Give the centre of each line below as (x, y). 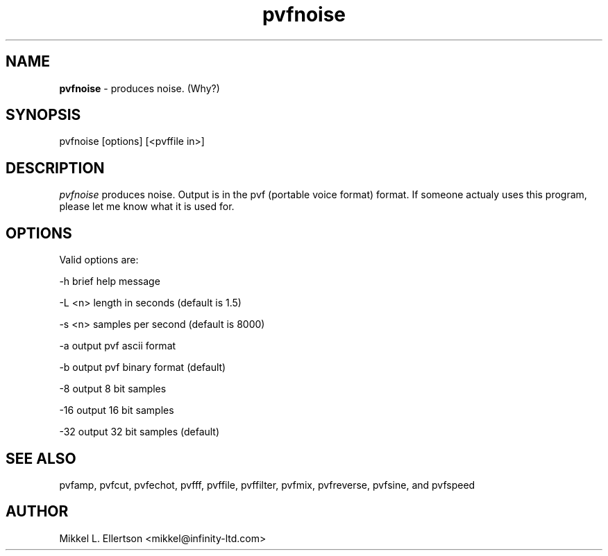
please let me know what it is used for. (147, 207)
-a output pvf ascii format (118, 346)
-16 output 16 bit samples (117, 410)
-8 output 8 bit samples (113, 389)
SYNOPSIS (43, 115)
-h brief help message (110, 281)
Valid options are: (99, 260)
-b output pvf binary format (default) (143, 367)
